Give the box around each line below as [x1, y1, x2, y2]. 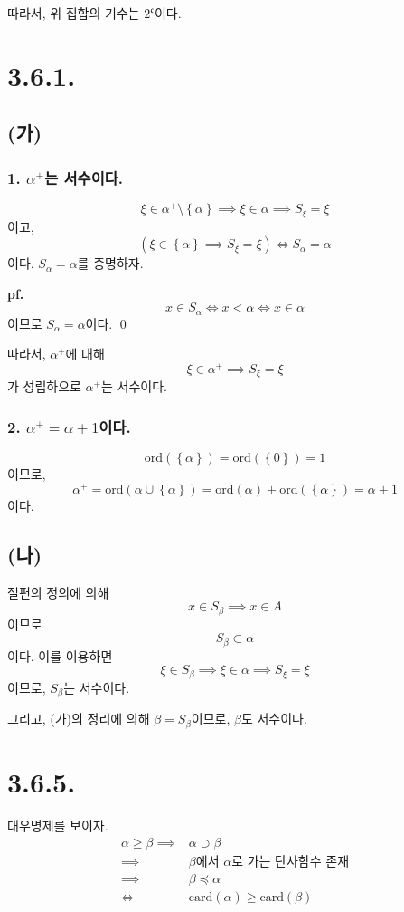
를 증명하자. [77, 254, 144, 273]
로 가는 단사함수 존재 [231, 855, 350, 869]
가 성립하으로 [7, 377, 81, 396]
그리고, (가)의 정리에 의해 [7, 709, 150, 728]
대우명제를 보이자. [7, 815, 108, 834]
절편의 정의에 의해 [7, 582, 109, 601]
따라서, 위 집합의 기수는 [7, 4, 140, 22]
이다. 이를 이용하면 [7, 646, 113, 665]
